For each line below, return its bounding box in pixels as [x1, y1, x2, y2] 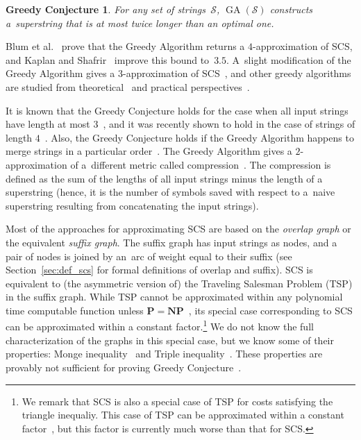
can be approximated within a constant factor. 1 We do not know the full [6, 317, 314, 334]
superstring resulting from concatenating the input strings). [6, 198, 259, 212]
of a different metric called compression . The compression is [70, 157, 331, 171]
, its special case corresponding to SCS [188, 303, 353, 317]
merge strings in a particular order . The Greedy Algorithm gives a [6, 144, 292, 158]
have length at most [6, 117, 90, 131]
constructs [269, 2, 313, 16]
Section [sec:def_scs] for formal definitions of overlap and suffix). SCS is [6, 262, 313, 277]
